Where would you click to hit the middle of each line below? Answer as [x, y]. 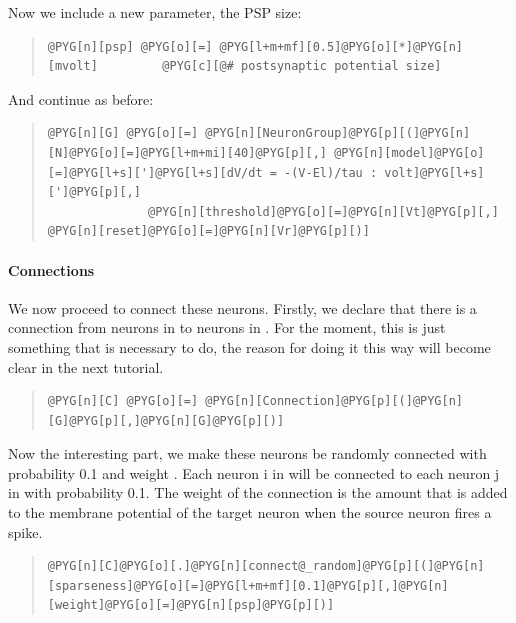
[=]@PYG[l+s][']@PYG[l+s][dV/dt [155, 172]
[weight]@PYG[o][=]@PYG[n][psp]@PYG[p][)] [191, 605]
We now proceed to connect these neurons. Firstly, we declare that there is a [242, 307]
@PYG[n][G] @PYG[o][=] [123, 133]
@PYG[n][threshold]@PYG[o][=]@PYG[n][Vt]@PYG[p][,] [323, 211]
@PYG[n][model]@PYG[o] [409, 152]
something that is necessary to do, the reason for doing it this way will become [249, 346]
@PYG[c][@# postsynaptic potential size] [302, 66]
